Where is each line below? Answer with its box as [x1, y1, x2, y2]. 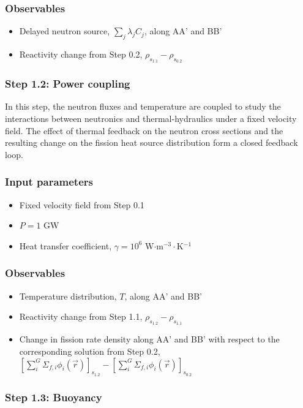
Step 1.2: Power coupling [5, 76, 130, 91]
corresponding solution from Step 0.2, [19, 345, 160, 358]
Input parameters [5, 174, 93, 189]
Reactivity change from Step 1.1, [19, 310, 143, 323]
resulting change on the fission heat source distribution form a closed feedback [5, 136, 298, 149]
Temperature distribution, [19, 289, 117, 302]
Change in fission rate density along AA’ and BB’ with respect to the [19, 333, 280, 346]
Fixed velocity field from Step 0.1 [19, 198, 144, 211]
